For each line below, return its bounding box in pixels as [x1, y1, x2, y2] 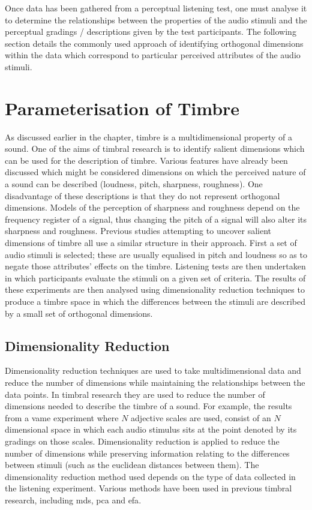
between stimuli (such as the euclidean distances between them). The [5, 458, 259, 471]
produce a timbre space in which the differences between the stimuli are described [5, 295, 305, 307]
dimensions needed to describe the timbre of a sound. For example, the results [5, 400, 292, 412]
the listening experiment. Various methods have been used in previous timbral [5, 482, 292, 494]
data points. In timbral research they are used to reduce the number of [5, 388, 265, 400]
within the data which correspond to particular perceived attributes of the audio [5, 49, 301, 61]
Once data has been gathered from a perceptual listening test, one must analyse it [5, 2, 307, 14]
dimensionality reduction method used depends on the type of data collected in [5, 470, 296, 482]
